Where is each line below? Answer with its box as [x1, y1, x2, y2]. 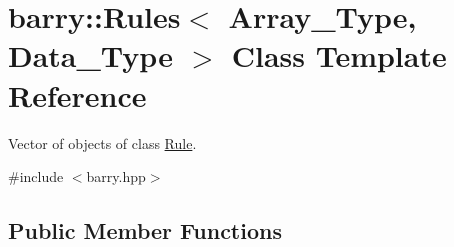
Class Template [231, 35, 447, 76]
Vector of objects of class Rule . [8, 132, 197, 153]
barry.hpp [86, 166, 146, 187]
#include [8, 166, 64, 187]
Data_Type [8, 35, 173, 76]
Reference [8, 74, 147, 115]
